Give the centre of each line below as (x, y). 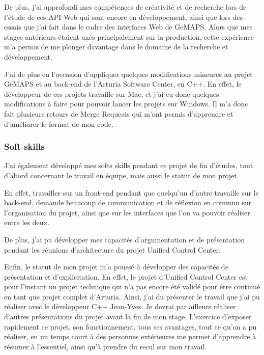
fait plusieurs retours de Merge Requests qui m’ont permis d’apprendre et (119, 113)
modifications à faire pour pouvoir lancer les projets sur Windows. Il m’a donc (126, 104)
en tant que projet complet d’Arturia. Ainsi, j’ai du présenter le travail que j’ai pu (132, 296)
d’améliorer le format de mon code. (59, 124)
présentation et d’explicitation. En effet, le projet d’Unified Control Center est (126, 276)
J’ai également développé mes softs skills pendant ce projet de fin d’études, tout (129, 165)
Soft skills (24, 146)
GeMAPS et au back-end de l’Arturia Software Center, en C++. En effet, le (123, 84)
